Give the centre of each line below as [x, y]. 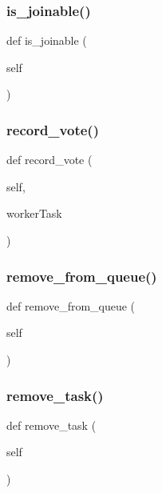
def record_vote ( [49, 160]
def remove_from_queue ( [71, 305]
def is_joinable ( [47, 40]
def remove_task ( [51, 425]
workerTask [34, 213]
